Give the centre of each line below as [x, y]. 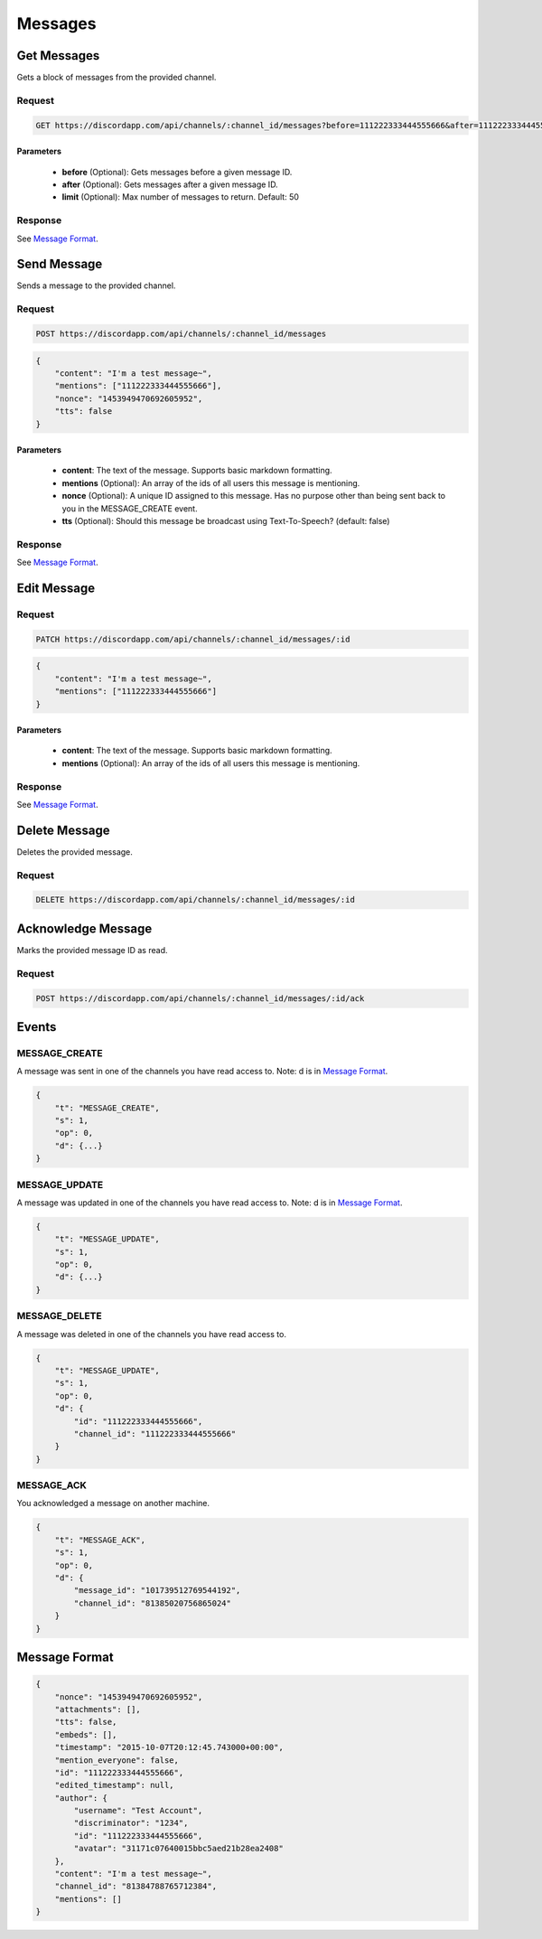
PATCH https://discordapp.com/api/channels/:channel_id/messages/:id [193, 639]
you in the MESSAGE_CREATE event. [130, 508]
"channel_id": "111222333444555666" [155, 1433]
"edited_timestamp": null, [115, 1785]
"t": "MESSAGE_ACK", [100, 1540]
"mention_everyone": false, [117, 1760]
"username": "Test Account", [138, 1811]
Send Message [60, 264]
